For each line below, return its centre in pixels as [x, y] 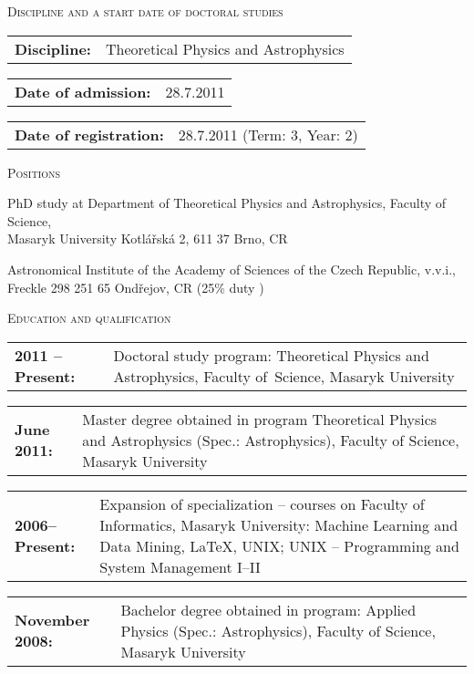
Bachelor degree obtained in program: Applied [268, 609]
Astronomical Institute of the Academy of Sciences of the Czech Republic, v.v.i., [232, 269]
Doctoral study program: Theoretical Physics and [271, 355]
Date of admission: [83, 91]
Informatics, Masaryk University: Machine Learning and [279, 524]
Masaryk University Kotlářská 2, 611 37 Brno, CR [148, 238]
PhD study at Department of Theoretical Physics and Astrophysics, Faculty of [227, 203]
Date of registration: [89, 134]
